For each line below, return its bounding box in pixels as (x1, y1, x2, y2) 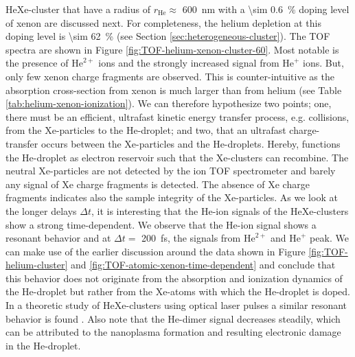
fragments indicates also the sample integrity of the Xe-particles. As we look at (5, 190, 338, 205)
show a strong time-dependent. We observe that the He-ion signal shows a (5, 217, 317, 231)
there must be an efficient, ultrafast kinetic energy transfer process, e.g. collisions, (5, 109, 350, 124)
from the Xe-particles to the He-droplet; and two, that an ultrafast (5, 123, 286, 137)
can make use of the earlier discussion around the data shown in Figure (5, 244, 306, 258)
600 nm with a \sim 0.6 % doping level (182, 2, 350, 16)
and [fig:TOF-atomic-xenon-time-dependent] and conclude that (71, 257, 336, 272)
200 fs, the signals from (141, 231, 241, 245)
